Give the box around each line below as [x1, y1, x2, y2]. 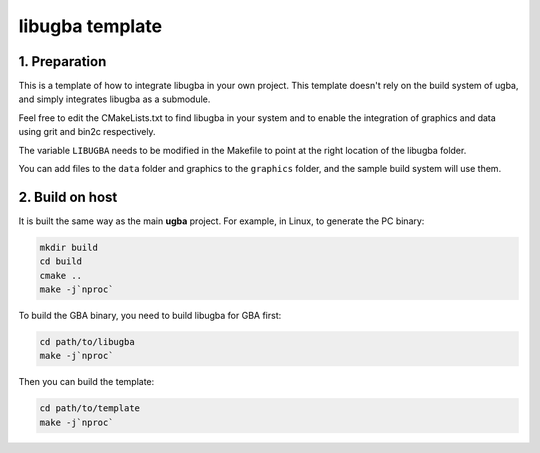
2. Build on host [18, 188, 118, 205]
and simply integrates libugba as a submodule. [18, 93, 211, 105]
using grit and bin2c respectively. [18, 126, 156, 138]
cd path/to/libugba [39, 336, 135, 348]
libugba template [18, 15, 163, 37]
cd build [39, 256, 83, 267]
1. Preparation [18, 53, 107, 70]
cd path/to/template [39, 403, 140, 414]
